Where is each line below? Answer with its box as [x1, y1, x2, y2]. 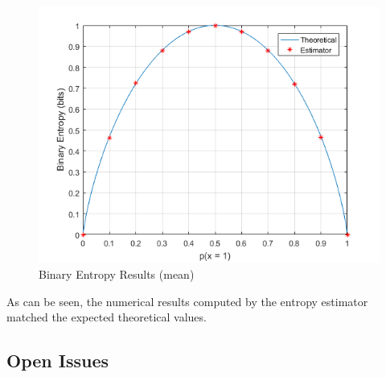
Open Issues [6, 348, 109, 373]
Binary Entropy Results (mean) [39, 265, 195, 282]
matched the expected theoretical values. [6, 309, 207, 325]
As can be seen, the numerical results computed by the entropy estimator [6, 292, 368, 309]
